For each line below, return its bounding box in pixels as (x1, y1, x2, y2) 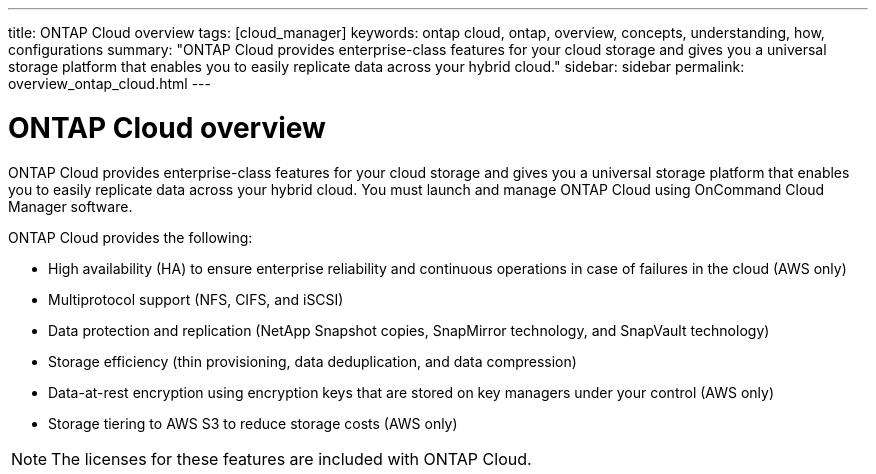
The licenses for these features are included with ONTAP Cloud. (51, 448, 532, 469)
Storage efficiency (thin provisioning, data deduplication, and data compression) (48, 352, 577, 370)
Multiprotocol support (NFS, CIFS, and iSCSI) (48, 290, 344, 308)
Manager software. (8, 197, 133, 215)
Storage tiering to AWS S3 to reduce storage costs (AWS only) (48, 414, 458, 432)
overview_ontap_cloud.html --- (8, 75, 211, 92)
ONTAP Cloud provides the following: (8, 228, 253, 246)
